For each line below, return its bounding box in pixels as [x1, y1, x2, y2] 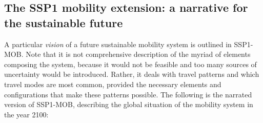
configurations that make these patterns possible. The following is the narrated [4, 89, 252, 99]
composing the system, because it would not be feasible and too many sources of [4, 58, 257, 69]
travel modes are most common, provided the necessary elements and [4, 78, 221, 89]
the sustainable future [4, 14, 123, 30]
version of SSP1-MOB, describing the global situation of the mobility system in [4, 99, 253, 110]
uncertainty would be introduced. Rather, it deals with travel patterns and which [4, 69, 259, 79]
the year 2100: [4, 109, 49, 119]
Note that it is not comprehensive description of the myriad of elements [26, 49, 251, 59]
